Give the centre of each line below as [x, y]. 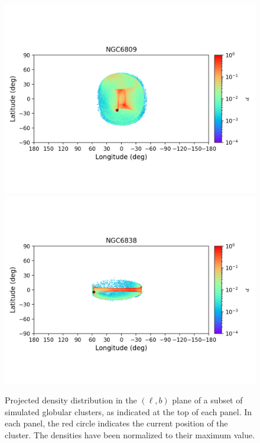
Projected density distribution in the [71, 400]
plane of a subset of [207, 400]
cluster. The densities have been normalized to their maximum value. [130, 434]
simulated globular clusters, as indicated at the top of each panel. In [129, 411]
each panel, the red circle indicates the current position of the [116, 423]
